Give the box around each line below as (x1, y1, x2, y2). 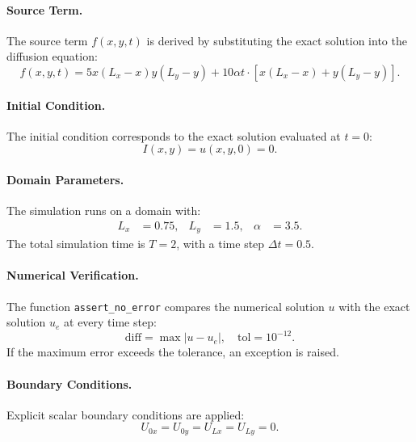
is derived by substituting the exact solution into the (146, 32, 407, 48)
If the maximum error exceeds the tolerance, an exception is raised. (6, 343, 339, 360)
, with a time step (176, 235, 265, 252)
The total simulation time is (6, 235, 145, 252)
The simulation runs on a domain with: (6, 202, 201, 219)
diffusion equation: (6, 48, 98, 65)
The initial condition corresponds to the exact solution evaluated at (6, 127, 341, 144)
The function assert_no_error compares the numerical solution (6, 297, 325, 314)
